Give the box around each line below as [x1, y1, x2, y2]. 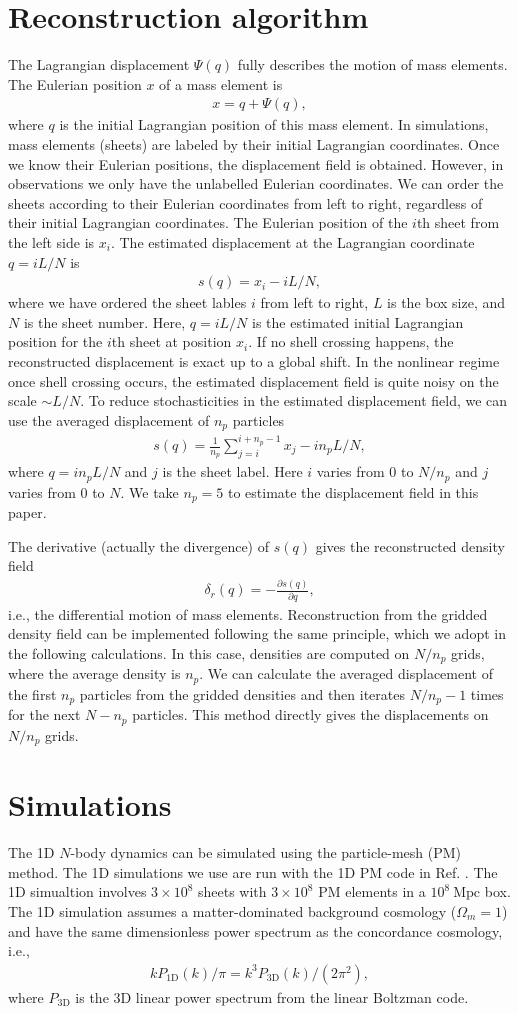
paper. [8, 502, 47, 523]
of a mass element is [159, 73, 283, 94]
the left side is [8, 231, 95, 252]
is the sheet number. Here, [23, 311, 186, 332]
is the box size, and [387, 292, 506, 313]
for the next [8, 704, 81, 725]
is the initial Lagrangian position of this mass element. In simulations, [59, 114, 489, 135]
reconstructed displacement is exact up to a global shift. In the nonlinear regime [8, 350, 500, 371]
